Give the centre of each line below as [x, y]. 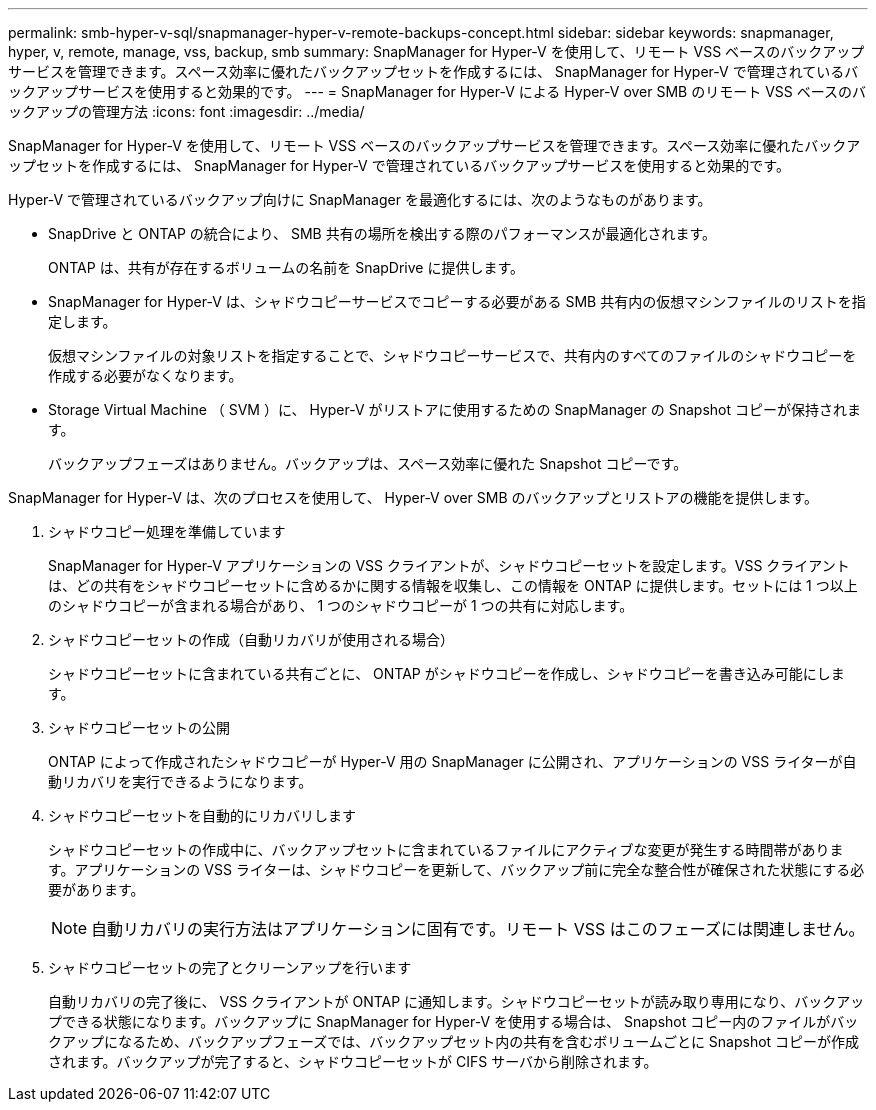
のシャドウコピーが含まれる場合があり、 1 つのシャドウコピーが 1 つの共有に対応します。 [341, 605]
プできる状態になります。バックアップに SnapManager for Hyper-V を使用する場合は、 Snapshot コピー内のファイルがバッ [453, 1021]
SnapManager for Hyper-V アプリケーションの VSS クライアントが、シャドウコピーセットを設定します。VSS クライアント [449, 565]
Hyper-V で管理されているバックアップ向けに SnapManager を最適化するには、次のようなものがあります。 [360, 199]
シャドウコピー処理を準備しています [167, 531]
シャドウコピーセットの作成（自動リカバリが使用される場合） [251, 639]
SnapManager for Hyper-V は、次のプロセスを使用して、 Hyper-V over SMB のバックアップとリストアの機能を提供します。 [413, 497]
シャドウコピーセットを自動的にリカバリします [202, 815]
